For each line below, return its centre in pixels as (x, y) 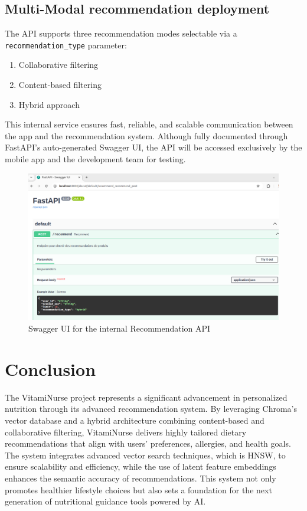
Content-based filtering (60, 85)
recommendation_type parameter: (66, 45)
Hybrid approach (49, 104)
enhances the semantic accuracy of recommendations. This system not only (141, 478)
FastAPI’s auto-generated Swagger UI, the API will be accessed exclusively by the (153, 147)
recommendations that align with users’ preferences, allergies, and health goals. (148, 443)
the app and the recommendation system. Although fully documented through (146, 135)
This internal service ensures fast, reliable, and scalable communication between (149, 124)
